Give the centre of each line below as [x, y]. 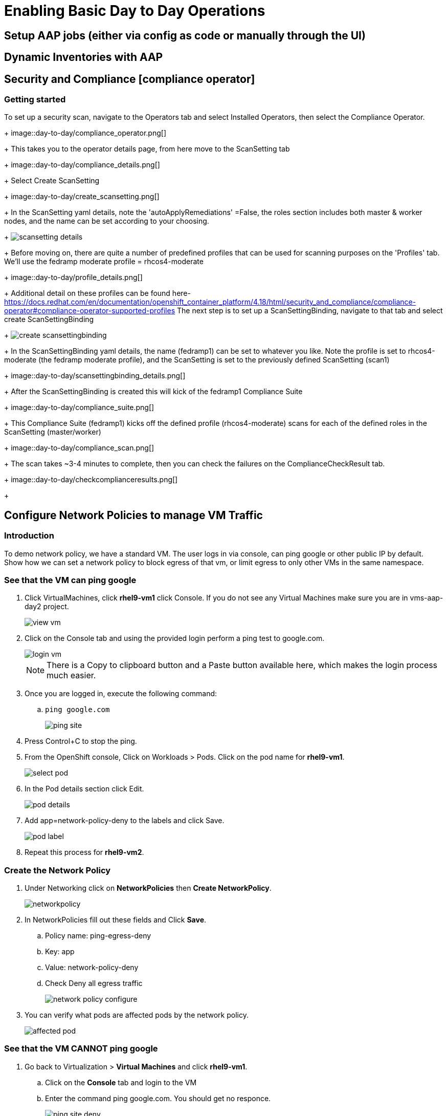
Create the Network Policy [58, 870]
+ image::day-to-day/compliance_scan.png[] [79, 448]
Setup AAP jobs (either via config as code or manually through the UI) [185, 35]
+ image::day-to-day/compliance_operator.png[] [85, 133]
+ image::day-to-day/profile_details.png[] [73, 277]
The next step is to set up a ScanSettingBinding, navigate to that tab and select [310, 311]
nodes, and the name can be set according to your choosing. [107, 221]
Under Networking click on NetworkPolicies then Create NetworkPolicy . [148, 888]
